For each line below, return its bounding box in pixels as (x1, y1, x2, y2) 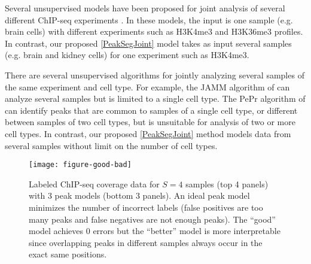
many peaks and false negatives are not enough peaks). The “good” (29, 213, 276, 225)
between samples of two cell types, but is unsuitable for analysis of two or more (5, 116, 295, 128)
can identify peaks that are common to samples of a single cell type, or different (5, 104, 298, 116)
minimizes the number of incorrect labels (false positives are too (29, 201, 263, 213)
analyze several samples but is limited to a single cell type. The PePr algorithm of (5, 92, 306, 105)
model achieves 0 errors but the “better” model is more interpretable (29, 224, 280, 237)
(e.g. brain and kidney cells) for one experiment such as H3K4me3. (5, 48, 249, 61)
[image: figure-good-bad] (29, 160, 132, 169)
